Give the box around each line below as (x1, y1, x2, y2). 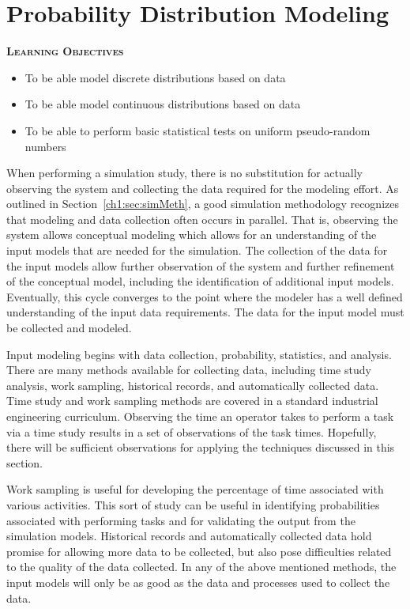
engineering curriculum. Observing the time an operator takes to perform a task (6, 408, 394, 424)
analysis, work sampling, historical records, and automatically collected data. (6, 376, 379, 393)
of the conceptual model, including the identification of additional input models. (6, 273, 394, 289)
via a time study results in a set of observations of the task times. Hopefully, (6, 423, 377, 440)
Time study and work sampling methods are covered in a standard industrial (6, 392, 378, 409)
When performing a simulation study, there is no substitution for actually (6, 165, 363, 181)
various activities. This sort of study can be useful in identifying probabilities (6, 496, 380, 513)
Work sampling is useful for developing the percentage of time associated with (6, 481, 384, 497)
